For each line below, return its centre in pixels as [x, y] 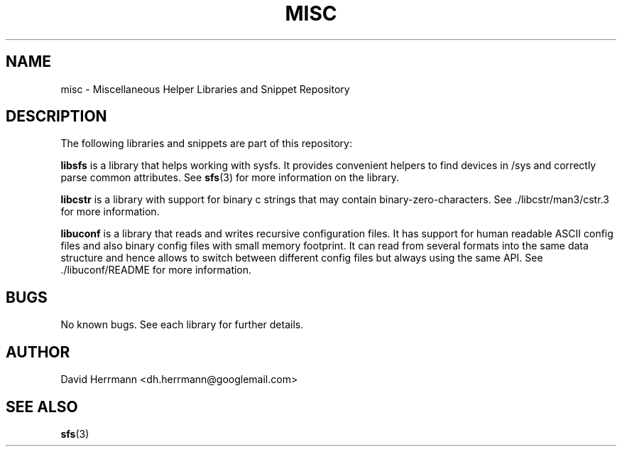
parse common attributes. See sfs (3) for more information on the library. [230, 178]
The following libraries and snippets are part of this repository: [206, 144]
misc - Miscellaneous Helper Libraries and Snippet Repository [205, 89]
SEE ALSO [42, 407]
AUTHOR [38, 352]
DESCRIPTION [56, 117]
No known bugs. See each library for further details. [182, 325]
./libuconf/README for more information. [156, 270]
